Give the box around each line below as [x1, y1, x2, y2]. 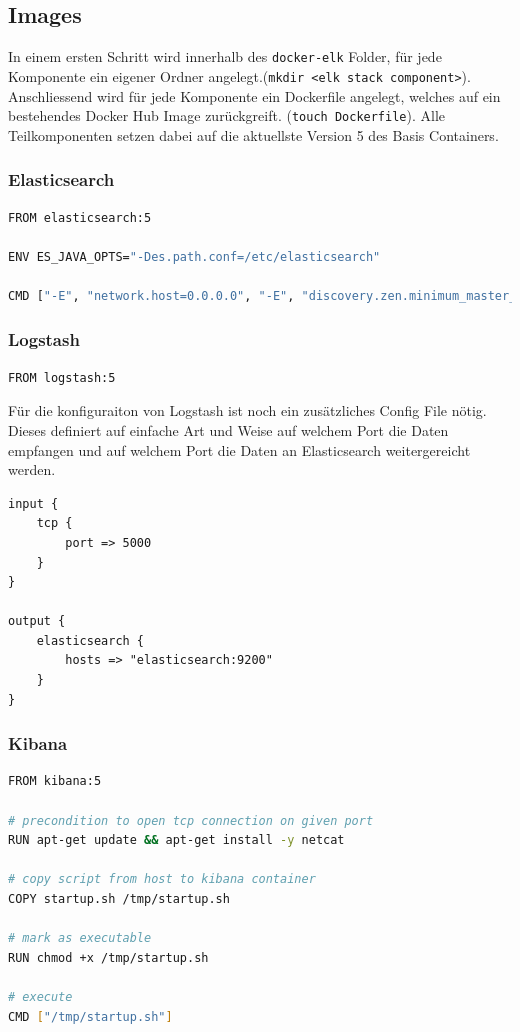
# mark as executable [8, 931, 152, 946]
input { [8, 496, 59, 511]
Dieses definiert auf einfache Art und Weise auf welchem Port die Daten [8, 419, 449, 440]
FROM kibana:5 [8, 774, 102, 789]
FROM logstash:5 [8, 370, 116, 385]
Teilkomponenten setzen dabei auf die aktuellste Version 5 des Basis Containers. [8, 124, 499, 145]
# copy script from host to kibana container [8, 872, 316, 887]
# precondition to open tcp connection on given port [8, 813, 374, 828]
